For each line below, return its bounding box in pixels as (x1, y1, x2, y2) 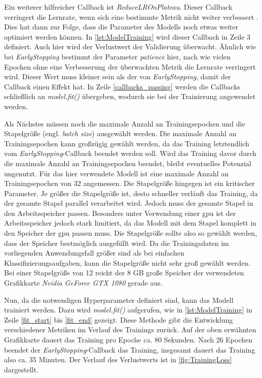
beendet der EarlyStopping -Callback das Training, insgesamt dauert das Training (4, 344, 255, 355)
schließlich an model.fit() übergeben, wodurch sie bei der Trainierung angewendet (4, 91, 256, 102)
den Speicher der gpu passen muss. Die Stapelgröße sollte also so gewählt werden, (4, 228, 257, 238)
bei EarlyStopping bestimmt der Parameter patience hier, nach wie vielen (4, 51, 231, 61)
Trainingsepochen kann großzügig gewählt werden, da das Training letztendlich (4, 138, 249, 148)
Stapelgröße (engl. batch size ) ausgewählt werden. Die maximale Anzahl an (4, 128, 237, 139)
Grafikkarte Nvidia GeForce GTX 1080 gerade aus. (4, 277, 163, 288)
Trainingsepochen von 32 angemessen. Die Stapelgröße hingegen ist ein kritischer (4, 178, 255, 188)
